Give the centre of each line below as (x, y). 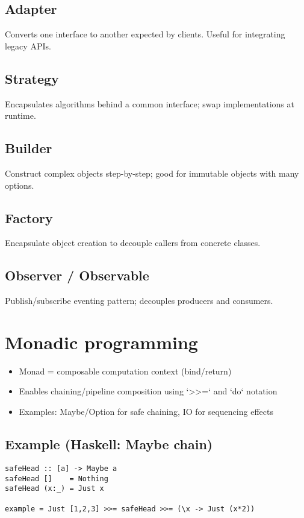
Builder (29, 148)
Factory (29, 217)
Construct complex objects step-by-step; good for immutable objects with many (152, 173)
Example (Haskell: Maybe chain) (109, 444)
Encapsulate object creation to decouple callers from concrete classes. (133, 243)
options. (20, 185)
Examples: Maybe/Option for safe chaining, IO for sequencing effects (146, 412)
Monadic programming (101, 342)
